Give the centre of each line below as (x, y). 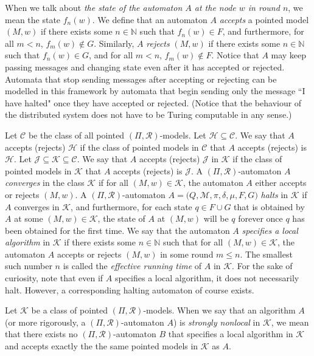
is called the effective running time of (132, 266)
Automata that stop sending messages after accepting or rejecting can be (141, 79)
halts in (274, 194)
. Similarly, (114, 43)
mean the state (33, 19)
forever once (260, 218)
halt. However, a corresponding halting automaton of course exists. (130, 289)
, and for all (111, 55)
